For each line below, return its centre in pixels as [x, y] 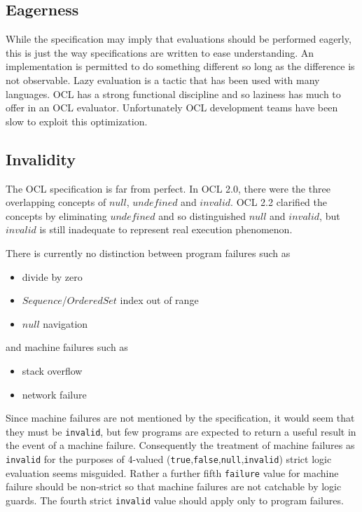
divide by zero [52, 276]
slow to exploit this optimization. [77, 121]
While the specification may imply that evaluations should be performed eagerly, [179, 39]
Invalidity [41, 159]
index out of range [159, 300]
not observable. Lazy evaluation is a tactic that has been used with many [163, 79]
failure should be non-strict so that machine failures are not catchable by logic [174, 486]
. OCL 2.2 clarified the [279, 202]
